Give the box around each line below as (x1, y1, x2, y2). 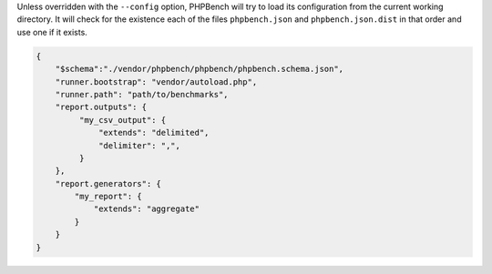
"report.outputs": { (55, 102, 148, 113)
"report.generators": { (55, 178, 161, 188)
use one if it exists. (16, 26, 88, 37)
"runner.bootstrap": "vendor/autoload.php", (55, 76, 258, 86)
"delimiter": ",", (98, 140, 181, 150)
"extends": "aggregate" (93, 204, 200, 214)
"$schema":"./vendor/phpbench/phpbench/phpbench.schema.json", (55, 64, 344, 75)
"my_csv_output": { (78, 115, 167, 125)
